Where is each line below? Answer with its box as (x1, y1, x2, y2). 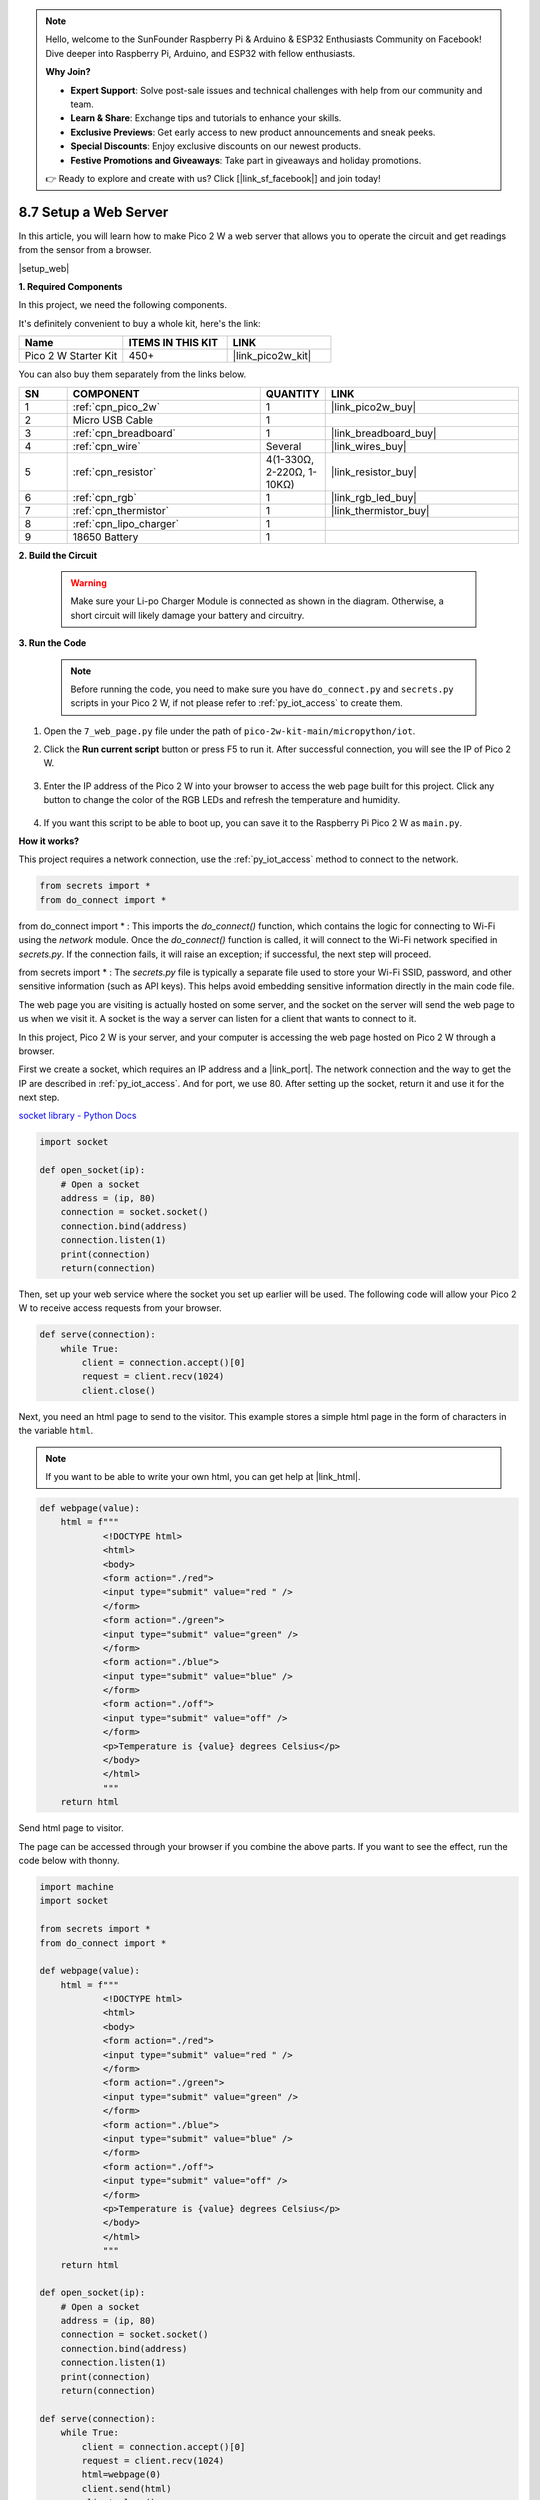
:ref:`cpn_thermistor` (72, 503, 170, 517)
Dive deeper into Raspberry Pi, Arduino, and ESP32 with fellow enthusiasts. (45, 47, 356, 59)
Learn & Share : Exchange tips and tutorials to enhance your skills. (70, 112, 342, 124)
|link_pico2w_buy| (330, 400, 417, 414)
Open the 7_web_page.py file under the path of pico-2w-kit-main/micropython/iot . (43, 725, 416, 737)
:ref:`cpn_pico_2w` (72, 400, 160, 414)
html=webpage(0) (81, 2469, 162, 2480)
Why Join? (45, 66, 91, 78)
